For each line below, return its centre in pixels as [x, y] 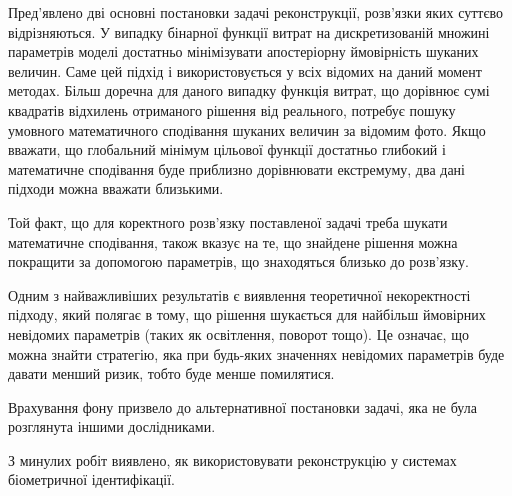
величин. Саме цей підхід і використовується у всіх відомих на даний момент [245, 70]
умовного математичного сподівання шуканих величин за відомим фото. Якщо [247, 129]
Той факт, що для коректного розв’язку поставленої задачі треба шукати [228, 221]
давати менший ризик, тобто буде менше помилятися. [171, 373]
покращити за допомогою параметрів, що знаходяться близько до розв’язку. [238, 261]
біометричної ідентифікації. [91, 479]
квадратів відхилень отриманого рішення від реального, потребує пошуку [232, 109]
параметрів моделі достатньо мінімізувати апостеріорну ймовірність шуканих [243, 51]
